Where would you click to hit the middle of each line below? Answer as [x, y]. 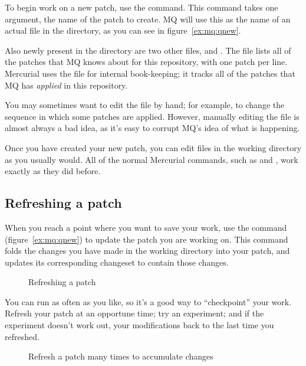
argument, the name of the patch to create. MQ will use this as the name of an [148, 19]
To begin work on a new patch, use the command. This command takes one [142, 7]
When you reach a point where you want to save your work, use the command [146, 227]
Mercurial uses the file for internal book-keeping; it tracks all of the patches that [150, 73]
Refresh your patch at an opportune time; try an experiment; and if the [134, 313]
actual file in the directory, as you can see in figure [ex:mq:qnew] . [123, 30]
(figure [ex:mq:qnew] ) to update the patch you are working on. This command [147, 239]
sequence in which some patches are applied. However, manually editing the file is [152, 116]
